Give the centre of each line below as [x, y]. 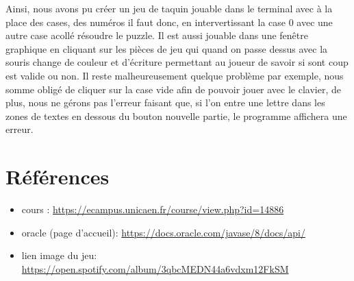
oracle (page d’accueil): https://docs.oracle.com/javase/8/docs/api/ [163, 232]
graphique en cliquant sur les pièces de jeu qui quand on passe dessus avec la [167, 48]
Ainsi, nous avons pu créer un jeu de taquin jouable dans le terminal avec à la [169, 8]
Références [58, 176]
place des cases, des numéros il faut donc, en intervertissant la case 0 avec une [169, 22]
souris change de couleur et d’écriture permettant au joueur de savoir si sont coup [177, 62]
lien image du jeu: [59, 255]
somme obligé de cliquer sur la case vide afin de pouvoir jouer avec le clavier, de [173, 89]
